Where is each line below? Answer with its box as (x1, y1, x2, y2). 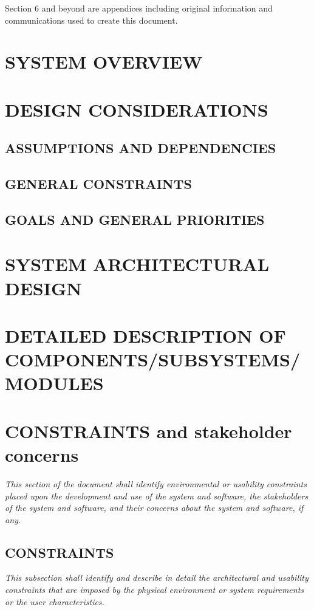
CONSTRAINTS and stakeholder (5, 418, 292, 443)
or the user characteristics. (5, 595, 104, 608)
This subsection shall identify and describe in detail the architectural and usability (5, 571, 309, 584)
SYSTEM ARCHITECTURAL (5, 252, 270, 276)
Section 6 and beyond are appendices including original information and (5, 2, 273, 14)
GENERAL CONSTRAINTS (5, 174, 192, 193)
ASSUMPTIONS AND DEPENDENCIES (5, 139, 276, 157)
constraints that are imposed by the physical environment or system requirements (5, 583, 304, 596)
